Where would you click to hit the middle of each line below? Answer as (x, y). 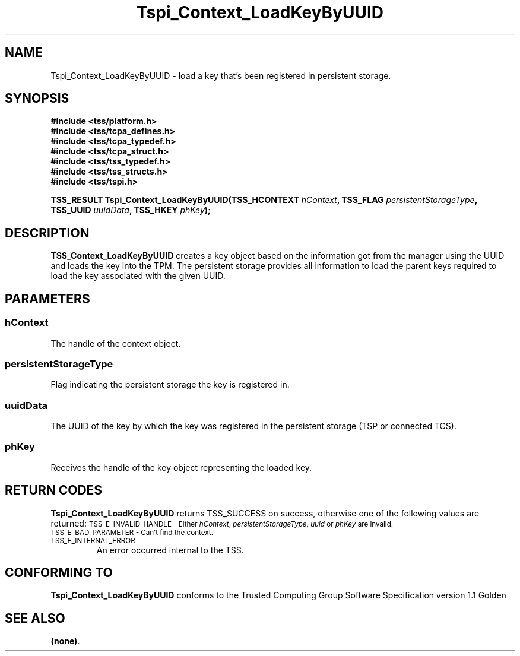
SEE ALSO (35, 618)
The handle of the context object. (116, 343)
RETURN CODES (54, 490)
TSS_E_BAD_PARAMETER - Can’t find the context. (132, 532)
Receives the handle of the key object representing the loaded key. (181, 467)
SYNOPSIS (37, 99)
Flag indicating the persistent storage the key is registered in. (170, 385)
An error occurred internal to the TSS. (170, 550)
